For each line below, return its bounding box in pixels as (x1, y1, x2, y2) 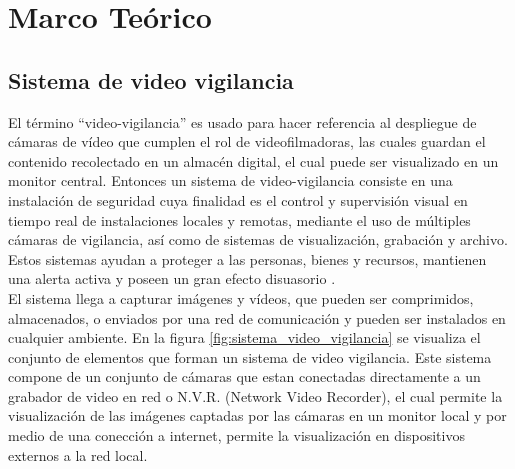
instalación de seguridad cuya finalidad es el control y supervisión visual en (8, 189, 468, 210)
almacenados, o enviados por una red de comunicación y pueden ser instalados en (8, 307, 506, 328)
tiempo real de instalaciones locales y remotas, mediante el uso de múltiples (8, 209, 471, 230)
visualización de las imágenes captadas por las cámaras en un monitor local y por (8, 405, 507, 426)
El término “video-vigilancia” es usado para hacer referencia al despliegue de (8, 111, 477, 132)
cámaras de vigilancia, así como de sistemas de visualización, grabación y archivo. (8, 229, 508, 250)
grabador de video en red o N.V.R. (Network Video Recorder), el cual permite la (8, 385, 503, 406)
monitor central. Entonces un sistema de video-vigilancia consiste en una (8, 170, 453, 191)
